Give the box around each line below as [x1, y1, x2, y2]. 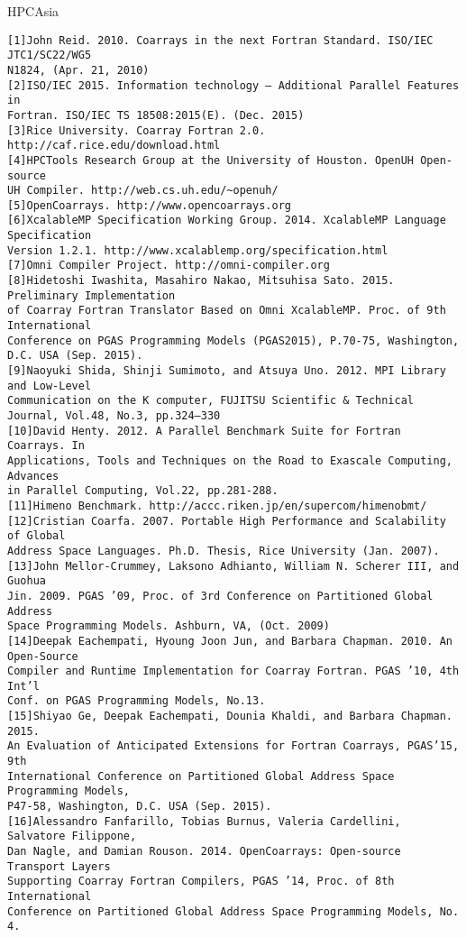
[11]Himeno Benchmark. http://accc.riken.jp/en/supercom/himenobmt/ [7, 499, 427, 512]
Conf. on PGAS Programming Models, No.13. [7, 694, 266, 708]
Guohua [7, 574, 46, 588]
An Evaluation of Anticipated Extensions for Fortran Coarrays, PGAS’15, [7, 739, 460, 753]
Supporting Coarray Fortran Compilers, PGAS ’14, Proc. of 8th [7, 875, 395, 888]
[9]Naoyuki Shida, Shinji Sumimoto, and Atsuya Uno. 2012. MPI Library [7, 364, 446, 378]
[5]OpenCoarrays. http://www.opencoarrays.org [7, 198, 291, 212]
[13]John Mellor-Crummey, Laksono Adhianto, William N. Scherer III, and [7, 559, 460, 573]
